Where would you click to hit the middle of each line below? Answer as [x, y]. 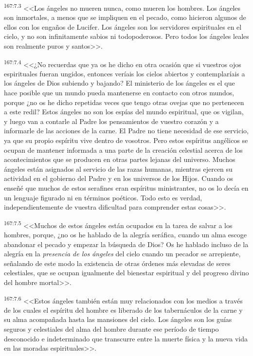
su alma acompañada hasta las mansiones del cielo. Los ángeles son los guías [118, 319]
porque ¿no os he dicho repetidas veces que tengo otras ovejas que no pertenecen [124, 102]
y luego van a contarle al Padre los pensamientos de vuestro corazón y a [111, 121]
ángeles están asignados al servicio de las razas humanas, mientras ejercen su [118, 169]
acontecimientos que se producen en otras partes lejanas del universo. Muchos [120, 159]
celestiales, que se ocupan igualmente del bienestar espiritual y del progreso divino [126, 273]
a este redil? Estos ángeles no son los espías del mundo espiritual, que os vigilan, [124, 112]
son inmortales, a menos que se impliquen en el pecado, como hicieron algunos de [125, 17]
